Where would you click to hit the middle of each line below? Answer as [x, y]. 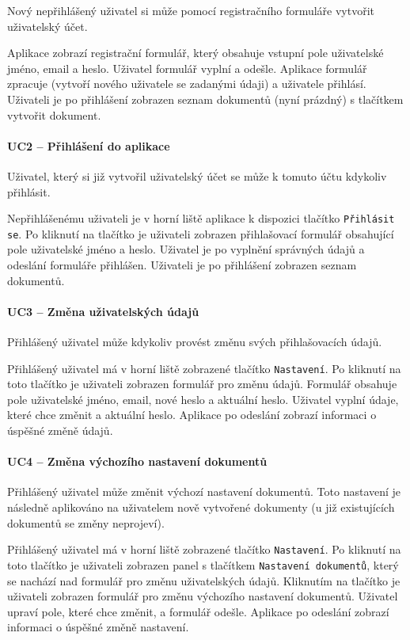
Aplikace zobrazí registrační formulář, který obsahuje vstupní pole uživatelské [196, 53]
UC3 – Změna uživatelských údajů [103, 311]
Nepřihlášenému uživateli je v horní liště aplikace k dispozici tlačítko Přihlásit [201, 218]
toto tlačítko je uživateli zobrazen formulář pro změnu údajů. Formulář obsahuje [202, 384]
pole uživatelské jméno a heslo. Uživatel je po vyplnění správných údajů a [186, 249]
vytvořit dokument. [54, 114]
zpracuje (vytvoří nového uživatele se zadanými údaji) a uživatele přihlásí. [187, 84]
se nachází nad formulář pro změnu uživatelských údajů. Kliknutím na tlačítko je [204, 580]
